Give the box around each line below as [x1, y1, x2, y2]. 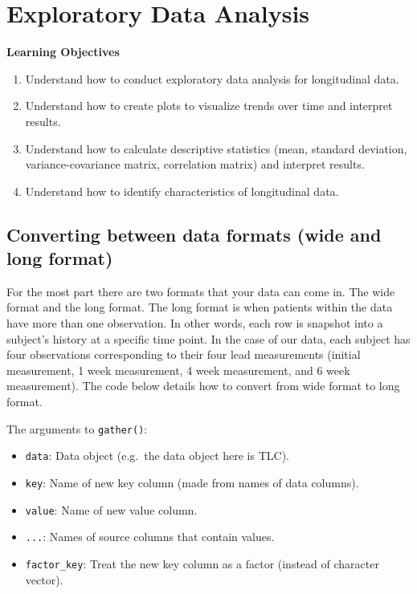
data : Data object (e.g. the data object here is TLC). [25, 447, 289, 464]
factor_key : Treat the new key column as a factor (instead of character [25, 555, 379, 572]
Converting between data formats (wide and [6, 222, 382, 246]
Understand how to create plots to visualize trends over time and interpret [25, 97, 393, 114]
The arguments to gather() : [6, 420, 148, 437]
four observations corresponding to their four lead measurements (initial [6, 346, 361, 363]
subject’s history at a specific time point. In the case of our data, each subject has [6, 330, 411, 347]
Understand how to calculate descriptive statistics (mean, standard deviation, [25, 140, 407, 157]
